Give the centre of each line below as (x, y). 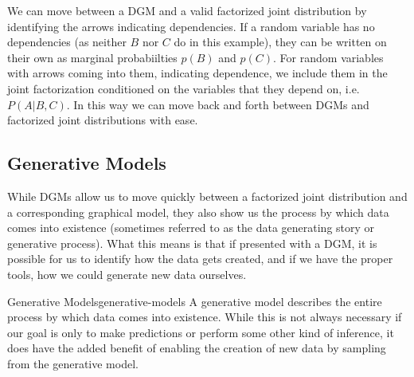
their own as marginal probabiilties (92, 57)
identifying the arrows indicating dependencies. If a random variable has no (191, 26)
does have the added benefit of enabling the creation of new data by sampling (197, 348)
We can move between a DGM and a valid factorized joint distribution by (187, 10)
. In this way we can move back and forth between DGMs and (218, 104)
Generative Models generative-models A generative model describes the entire (195, 301)
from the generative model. (73, 363)
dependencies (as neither (67, 42)
